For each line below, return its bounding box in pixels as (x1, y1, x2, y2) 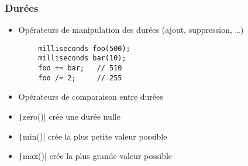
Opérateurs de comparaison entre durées (18, 90, 163, 103)
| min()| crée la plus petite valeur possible (18, 130, 167, 142)
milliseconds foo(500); (38, 44, 130, 53)
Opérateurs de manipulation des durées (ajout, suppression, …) (18, 23, 244, 36)
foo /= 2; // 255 (38, 73, 122, 82)
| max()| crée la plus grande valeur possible (18, 150, 173, 162)
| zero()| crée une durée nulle (18, 110, 120, 123)
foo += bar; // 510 (38, 64, 122, 73)
